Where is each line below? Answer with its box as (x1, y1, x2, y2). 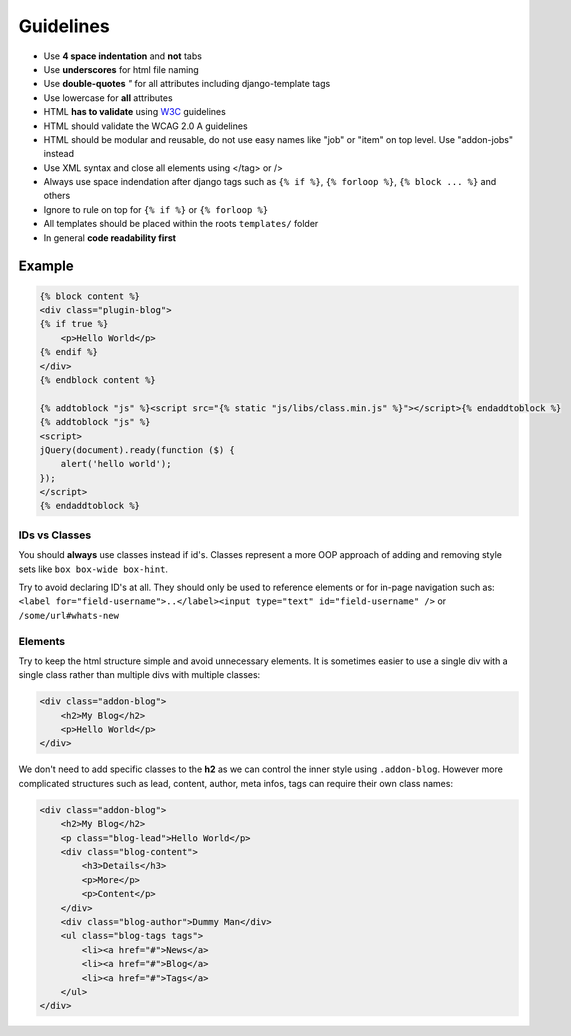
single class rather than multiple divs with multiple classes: (18, 669, 261, 681)
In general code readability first (43, 231, 177, 244)
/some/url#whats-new (18, 610, 120, 621)
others (43, 190, 71, 202)
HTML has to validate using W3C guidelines (43, 106, 227, 118)
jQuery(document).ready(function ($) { (39, 444, 235, 455)
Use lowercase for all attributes (43, 91, 174, 104)
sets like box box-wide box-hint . (18, 563, 169, 575)
